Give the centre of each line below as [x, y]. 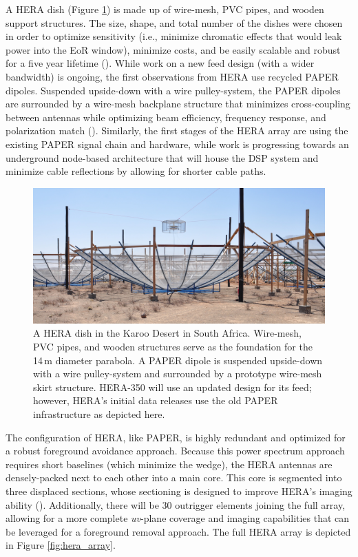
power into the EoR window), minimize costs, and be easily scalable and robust [173, 49]
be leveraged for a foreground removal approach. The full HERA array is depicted [178, 531]
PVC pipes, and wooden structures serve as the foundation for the [173, 346]
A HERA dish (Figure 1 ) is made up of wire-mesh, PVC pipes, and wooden [165, 9]
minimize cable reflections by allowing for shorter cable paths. [136, 171]
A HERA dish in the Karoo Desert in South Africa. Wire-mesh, [167, 333]
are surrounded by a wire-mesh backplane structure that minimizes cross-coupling [178, 104]
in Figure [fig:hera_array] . [61, 545]
